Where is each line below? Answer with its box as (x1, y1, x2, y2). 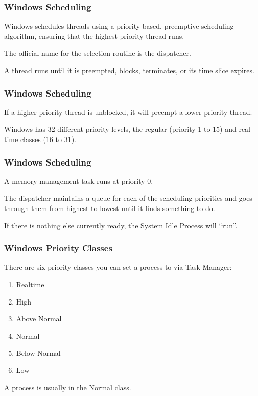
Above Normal (16, 313, 62, 324)
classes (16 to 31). (20, 134, 76, 144)
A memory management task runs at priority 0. (4, 175, 153, 186)
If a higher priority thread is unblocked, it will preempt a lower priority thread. (4, 106, 252, 117)
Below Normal (16, 347, 61, 358)
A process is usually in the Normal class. (4, 382, 131, 392)
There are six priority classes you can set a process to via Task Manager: (4, 262, 232, 272)
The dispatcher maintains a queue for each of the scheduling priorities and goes (4, 193, 252, 203)
